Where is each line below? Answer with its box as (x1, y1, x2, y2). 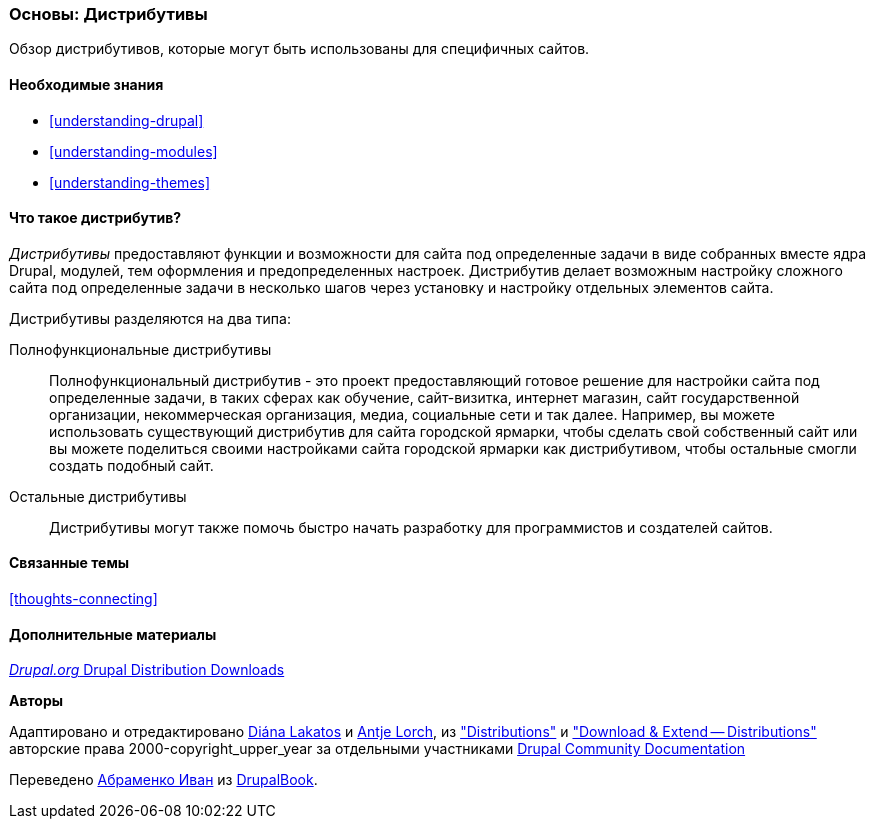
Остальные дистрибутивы (9, 487, 187, 505)
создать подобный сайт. (49, 456, 214, 474)
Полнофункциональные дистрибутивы (9, 340, 272, 358)
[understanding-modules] (49, 142, 218, 160)
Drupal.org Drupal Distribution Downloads (9, 661, 285, 679)
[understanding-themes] (49, 173, 211, 191)
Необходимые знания (9, 75, 164, 93)
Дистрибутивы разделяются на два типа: (9, 309, 291, 327)
